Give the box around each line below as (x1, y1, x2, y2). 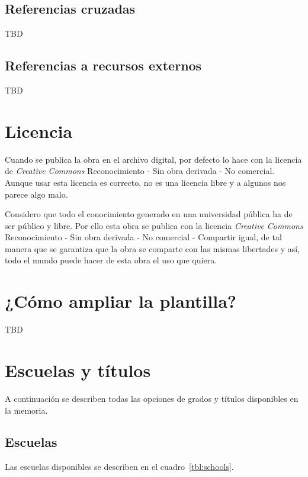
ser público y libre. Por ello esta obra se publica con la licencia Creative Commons (5, 219, 303, 231)
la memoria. (5, 404, 48, 416)
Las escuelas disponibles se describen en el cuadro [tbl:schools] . (5, 460, 234, 473)
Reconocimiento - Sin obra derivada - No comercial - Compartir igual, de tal (5, 231, 282, 243)
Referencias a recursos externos (5, 56, 202, 75)
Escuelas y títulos (5, 357, 151, 382)
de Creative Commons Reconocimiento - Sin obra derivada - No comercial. (5, 165, 275, 177)
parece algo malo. (5, 188, 68, 200)
